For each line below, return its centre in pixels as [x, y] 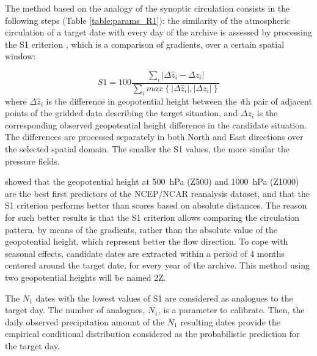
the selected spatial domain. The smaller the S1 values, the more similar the [147, 148]
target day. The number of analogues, [75, 310]
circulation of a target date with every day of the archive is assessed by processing [158, 32]
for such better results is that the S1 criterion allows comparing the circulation [152, 217]
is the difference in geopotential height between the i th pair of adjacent [179, 101]
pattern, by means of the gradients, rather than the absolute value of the [141, 229]
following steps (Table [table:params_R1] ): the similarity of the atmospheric [148, 20]
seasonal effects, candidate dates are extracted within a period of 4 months [145, 253]
